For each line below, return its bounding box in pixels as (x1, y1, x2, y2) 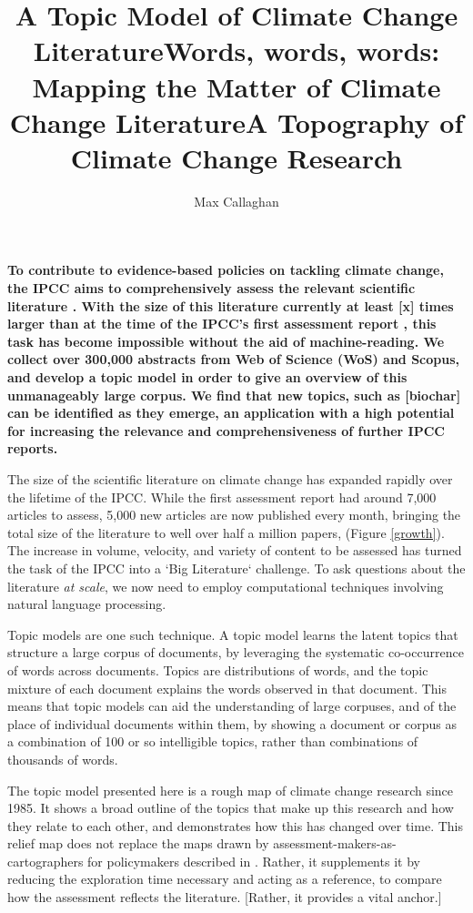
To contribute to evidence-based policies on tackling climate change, (7, 260, 444, 279)
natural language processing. (7, 594, 166, 614)
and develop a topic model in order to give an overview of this (7, 368, 408, 387)
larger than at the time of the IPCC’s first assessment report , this (7, 314, 437, 333)
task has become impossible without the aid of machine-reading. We (7, 331, 445, 350)
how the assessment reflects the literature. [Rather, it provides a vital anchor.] (7, 888, 442, 907)
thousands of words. (7, 749, 118, 768)
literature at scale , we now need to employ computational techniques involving (7, 576, 444, 595)
